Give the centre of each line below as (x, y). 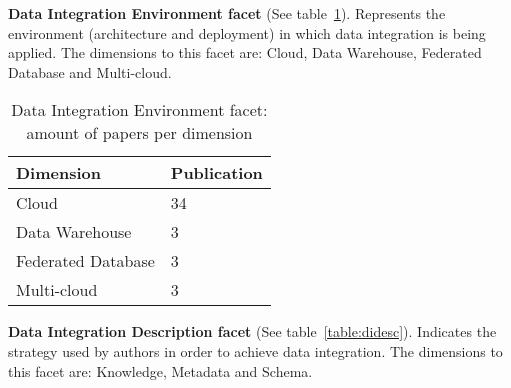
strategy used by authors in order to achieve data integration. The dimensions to (255, 350)
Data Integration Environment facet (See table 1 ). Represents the (227, 13)
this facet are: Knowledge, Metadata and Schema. (160, 370)
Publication (216, 173)
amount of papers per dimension (139, 133)
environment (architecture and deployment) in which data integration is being (247, 32)
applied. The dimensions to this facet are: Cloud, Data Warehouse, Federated (245, 52)
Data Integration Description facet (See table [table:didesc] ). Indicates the (252, 331)
